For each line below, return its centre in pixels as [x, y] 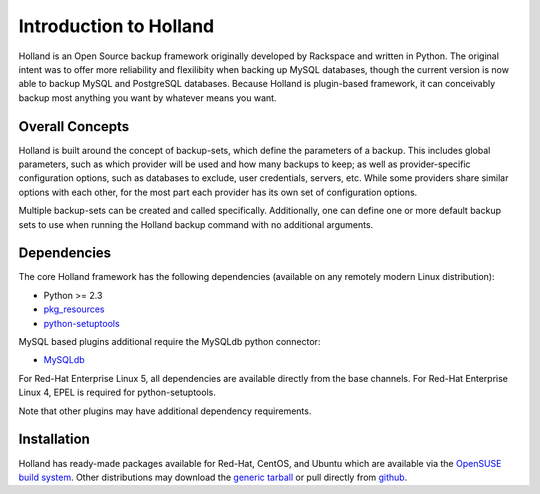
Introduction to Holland [116, 26]
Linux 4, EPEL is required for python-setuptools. [117, 392]
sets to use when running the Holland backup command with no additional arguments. [196, 224]
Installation [54, 439]
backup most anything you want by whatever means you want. [147, 97]
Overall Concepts [74, 126]
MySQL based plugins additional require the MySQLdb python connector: [169, 342]
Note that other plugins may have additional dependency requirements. [165, 411]
